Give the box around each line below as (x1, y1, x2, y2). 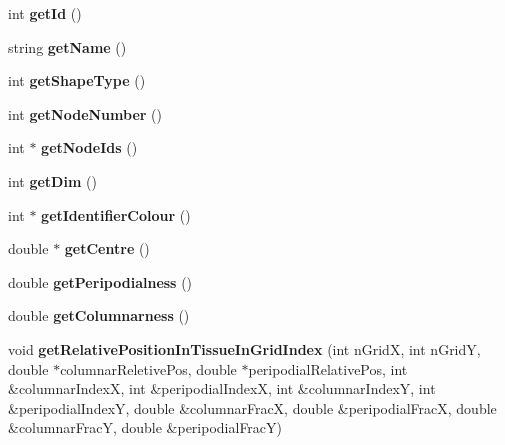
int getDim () (8, 170, 97, 191)
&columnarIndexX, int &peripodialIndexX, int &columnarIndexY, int (8, 378, 436, 399)
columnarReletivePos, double (60, 358, 237, 379)
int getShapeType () (8, 70, 146, 91)
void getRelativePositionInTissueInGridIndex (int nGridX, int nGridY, (8, 338, 481, 359)
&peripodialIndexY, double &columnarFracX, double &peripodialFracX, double (8, 397, 497, 418)
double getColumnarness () (8, 305, 190, 326)
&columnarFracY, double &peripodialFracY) (8, 417, 283, 438)
